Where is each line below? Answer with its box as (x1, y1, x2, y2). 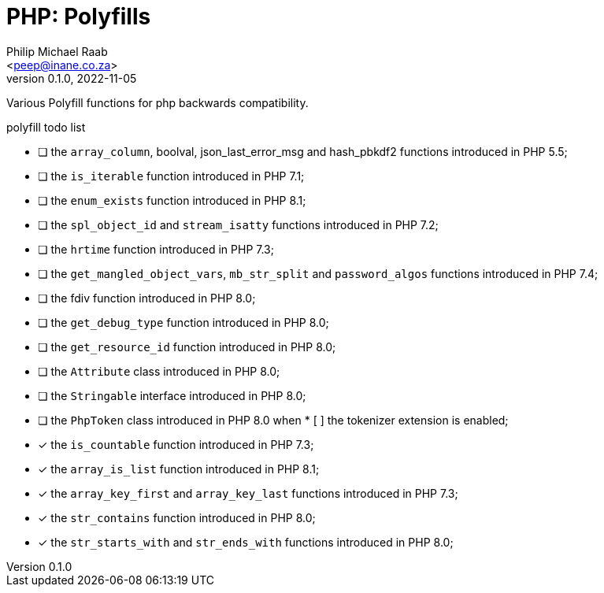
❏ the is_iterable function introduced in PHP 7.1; (38, 169, 305, 183)
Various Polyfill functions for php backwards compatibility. (6, 95, 309, 109)
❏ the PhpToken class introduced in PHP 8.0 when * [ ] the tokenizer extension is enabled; (38, 413, 509, 427)
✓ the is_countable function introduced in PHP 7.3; (38, 437, 314, 451)
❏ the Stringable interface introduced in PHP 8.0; (38, 388, 306, 402)
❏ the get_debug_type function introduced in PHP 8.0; (38, 315, 329, 329)
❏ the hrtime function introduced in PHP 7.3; (38, 242, 274, 256)
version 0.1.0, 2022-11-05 (6, 71, 137, 85)
